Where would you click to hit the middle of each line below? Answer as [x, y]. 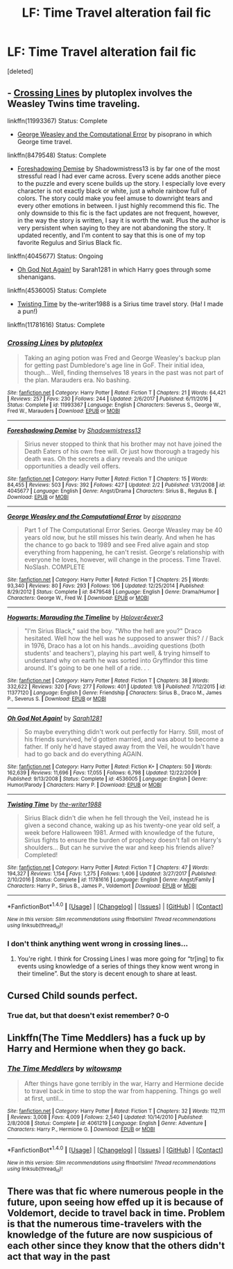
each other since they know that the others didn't [116, 1246]
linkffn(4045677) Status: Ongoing [55, 256]
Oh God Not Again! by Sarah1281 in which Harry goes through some [114, 269]
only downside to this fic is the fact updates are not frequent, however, [118, 213]
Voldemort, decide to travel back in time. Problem [116, 1213]
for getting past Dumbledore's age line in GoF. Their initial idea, [114, 365]
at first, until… [44, 1099]
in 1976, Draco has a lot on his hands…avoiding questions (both [114, 646]
